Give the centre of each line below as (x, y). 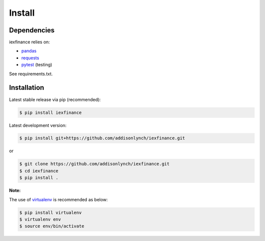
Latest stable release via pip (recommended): (55, 99)
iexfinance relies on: (29, 42)
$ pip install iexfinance (51, 112)
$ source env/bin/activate (52, 226)
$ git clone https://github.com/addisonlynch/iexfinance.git (94, 164)
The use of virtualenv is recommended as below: (58, 199)
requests (30, 58)
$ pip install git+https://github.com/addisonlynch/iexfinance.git (102, 138)
